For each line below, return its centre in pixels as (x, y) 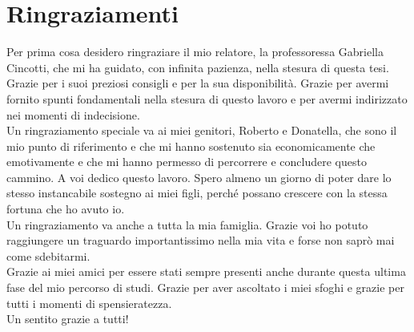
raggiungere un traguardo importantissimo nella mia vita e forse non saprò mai (201, 240)
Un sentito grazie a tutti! (68, 319)
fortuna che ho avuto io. (66, 209)
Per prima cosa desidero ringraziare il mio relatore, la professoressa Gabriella (195, 52)
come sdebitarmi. (48, 255)
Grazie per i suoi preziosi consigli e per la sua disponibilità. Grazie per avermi (198, 83)
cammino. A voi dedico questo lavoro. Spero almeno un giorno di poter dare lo (199, 177)
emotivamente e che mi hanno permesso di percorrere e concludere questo (187, 162)
